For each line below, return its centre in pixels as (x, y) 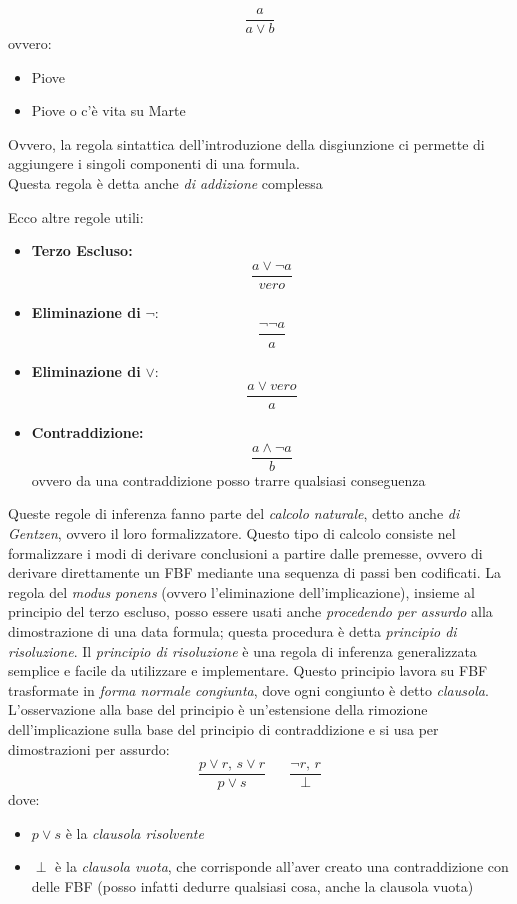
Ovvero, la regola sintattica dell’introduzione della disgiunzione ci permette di (246, 143)
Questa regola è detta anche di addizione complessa (165, 183)
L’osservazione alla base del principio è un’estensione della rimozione (218, 709)
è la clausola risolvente (134, 832)
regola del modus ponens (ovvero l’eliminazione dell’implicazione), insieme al (241, 591)
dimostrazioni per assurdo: (89, 748)
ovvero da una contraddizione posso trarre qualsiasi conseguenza (228, 479)
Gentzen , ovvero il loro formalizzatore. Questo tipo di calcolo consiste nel (232, 533)
